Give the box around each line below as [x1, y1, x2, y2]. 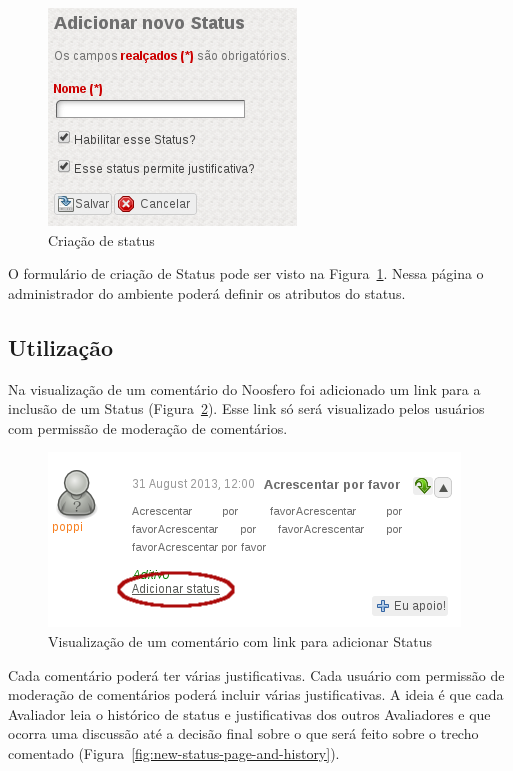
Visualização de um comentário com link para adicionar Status [48, 630, 433, 651]
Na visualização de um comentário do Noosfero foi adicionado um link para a [8, 378, 481, 399]
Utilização [8, 331, 114, 362]
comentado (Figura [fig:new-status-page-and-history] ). [8, 742, 340, 763]
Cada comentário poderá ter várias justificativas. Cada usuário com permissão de [8, 664, 505, 685]
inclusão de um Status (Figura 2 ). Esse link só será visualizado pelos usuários [8, 398, 485, 419]
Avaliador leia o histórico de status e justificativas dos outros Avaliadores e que [8, 703, 491, 724]
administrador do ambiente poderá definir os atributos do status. [8, 282, 406, 303]
